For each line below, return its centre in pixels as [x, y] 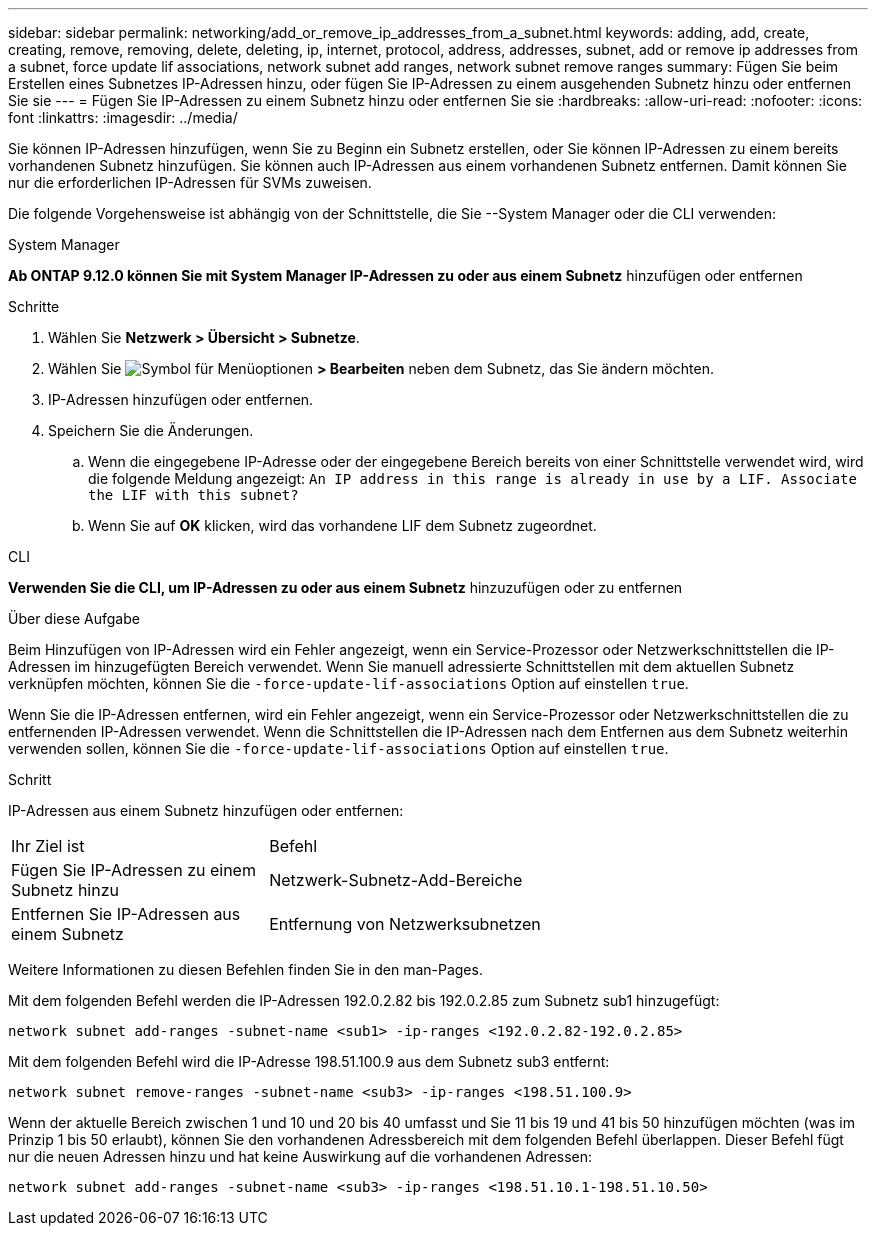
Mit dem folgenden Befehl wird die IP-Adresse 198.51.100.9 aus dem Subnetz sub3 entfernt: [309, 1061]
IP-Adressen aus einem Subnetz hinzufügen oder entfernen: [206, 810]
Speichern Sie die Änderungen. [151, 430]
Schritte [34, 306]
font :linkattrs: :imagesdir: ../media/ [123, 117]
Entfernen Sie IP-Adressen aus [126, 914]
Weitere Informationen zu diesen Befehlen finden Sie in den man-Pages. [245, 969]
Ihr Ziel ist [48, 846]
